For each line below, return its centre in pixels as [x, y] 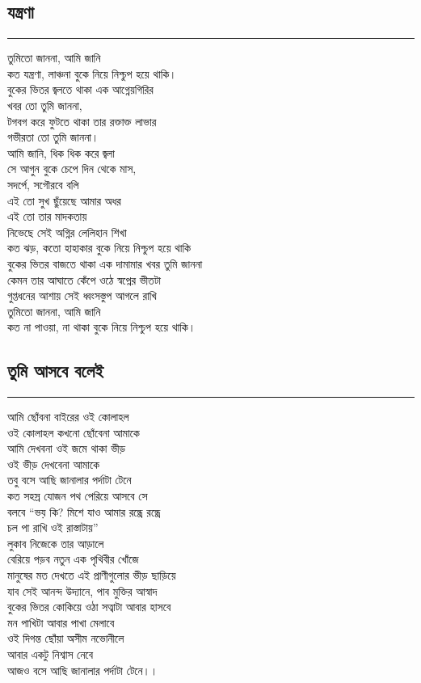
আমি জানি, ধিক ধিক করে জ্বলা [61, 152]
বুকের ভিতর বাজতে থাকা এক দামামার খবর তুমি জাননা [105, 263]
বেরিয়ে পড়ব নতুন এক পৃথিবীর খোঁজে [73, 559]
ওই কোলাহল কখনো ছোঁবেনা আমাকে [74, 432]
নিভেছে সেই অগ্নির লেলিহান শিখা [67, 232]
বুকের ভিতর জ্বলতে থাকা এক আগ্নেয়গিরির [80, 89]
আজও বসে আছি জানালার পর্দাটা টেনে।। [83, 670]
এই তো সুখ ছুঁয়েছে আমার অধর [64, 200]
